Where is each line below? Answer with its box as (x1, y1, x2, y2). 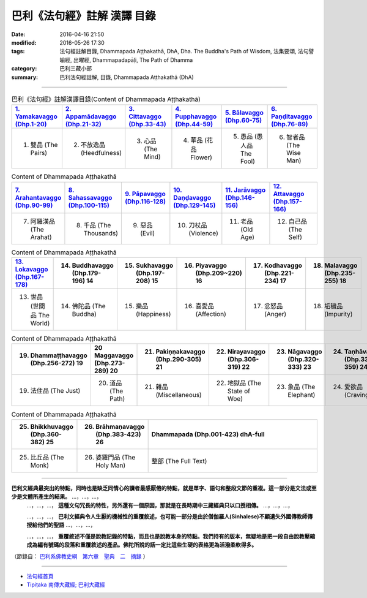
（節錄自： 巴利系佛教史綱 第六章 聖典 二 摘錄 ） (11, 552, 149, 560)
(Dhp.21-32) (65, 120, 102, 129)
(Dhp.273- (94, 359, 125, 368)
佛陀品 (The (72, 302, 106, 311)
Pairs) (30, 149, 48, 157)
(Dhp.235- (324, 269, 356, 278)
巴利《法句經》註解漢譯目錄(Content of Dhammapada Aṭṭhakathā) (11, 95, 201, 104)
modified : (11, 39, 37, 46)
